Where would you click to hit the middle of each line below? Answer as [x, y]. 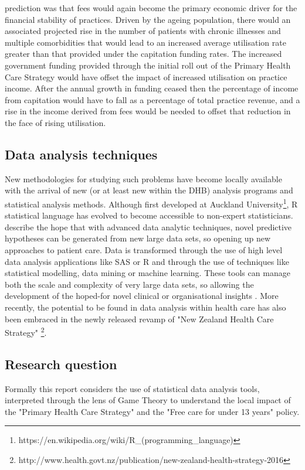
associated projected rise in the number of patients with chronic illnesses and [143, 31]
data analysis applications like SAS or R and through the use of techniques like [147, 261]
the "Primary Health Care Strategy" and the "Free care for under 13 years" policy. [152, 411]
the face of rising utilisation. [55, 122]
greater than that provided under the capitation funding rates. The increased [143, 54]
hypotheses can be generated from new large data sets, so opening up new [138, 238]
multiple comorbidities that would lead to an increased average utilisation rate [145, 42]
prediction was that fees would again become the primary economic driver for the [151, 8]
